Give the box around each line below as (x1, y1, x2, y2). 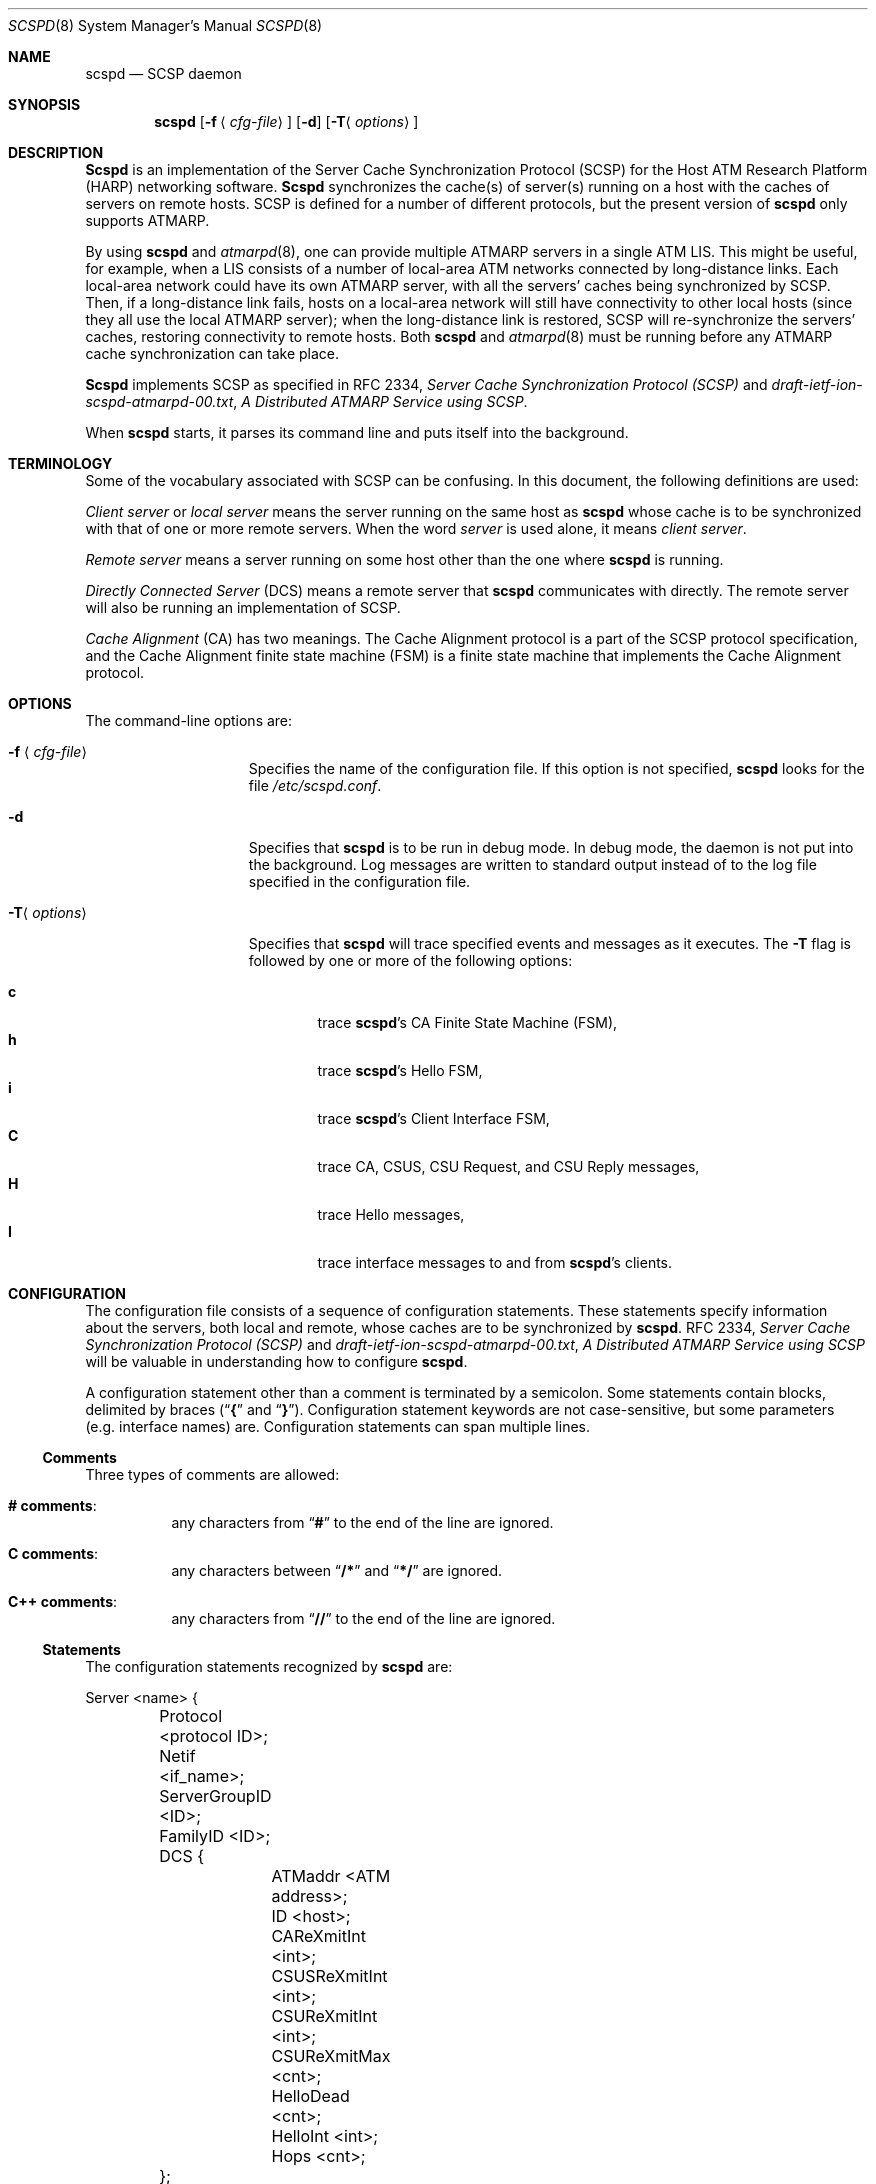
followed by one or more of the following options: (248, 952, 573, 969)
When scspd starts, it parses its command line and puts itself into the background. (85, 424, 629, 441)
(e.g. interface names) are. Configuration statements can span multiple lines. (85, 1418, 590, 1435)
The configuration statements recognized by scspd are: (85, 1658, 453, 1675)
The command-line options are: (85, 712, 293, 729)
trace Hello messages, (317, 1206, 465, 1223)
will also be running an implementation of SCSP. (85, 599, 401, 616)
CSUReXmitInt (271, 2006, 378, 2026)
